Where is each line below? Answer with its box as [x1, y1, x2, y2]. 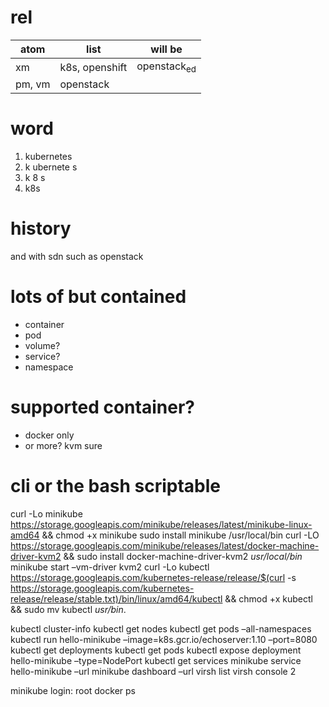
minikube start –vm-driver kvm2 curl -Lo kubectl [10, 561, 210, 573]
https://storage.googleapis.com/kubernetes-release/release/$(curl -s [10, 571, 297, 583]
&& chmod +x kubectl [224, 592, 313, 605]
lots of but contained [10, 286, 187, 308]
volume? [24, 339, 61, 351]
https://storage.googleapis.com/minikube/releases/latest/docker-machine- [10, 539, 320, 551]
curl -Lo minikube [10, 507, 83, 520]
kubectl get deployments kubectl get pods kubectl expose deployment [10, 644, 302, 656]
